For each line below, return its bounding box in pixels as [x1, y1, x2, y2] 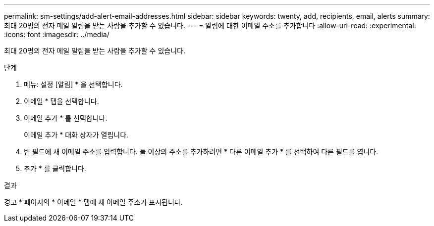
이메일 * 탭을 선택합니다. [24, 97, 99, 105]
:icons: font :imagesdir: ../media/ [4, 30, 109, 39]
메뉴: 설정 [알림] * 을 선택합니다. [24, 80, 123, 89]
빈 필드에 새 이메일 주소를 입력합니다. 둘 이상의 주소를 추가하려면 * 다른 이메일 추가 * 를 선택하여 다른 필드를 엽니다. [24, 147, 379, 156]
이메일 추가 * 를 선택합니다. [24, 114, 108, 122]
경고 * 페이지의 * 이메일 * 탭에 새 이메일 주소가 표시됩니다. [4, 198, 183, 206]
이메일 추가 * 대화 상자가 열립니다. [24, 131, 129, 139]
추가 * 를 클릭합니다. [24, 164, 86, 173]
